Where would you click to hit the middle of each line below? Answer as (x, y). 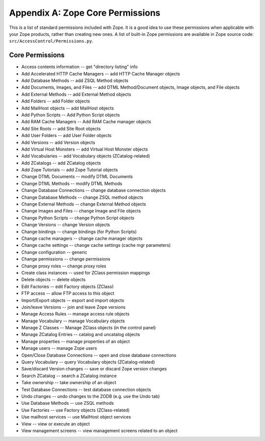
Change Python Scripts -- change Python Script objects (78, 218)
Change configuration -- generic (54, 252)
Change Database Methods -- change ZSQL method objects (82, 197)
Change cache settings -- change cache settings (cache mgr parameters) (96, 245)
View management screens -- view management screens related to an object (99, 430)
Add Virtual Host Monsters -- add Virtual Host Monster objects (85, 149)
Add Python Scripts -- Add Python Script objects (71, 115)
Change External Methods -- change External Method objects (84, 204)
